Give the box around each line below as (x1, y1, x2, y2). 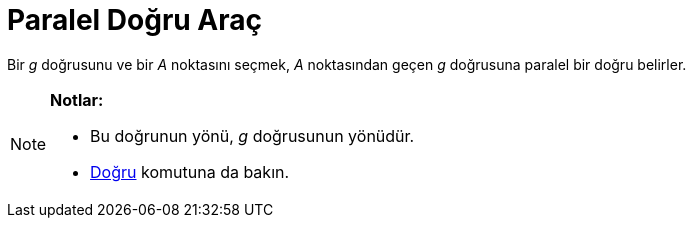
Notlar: (50, 89, 104, 110)
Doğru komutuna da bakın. (90, 161, 290, 182)
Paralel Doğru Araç (7, 3, 263, 37)
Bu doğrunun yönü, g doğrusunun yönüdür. (90, 125, 415, 146)
